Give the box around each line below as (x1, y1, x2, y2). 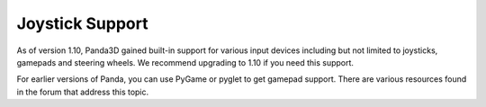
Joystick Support (16, 13, 148, 33)
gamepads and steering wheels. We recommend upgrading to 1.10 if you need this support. (16, 57, 355, 67)
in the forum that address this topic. (16, 86, 149, 97)
